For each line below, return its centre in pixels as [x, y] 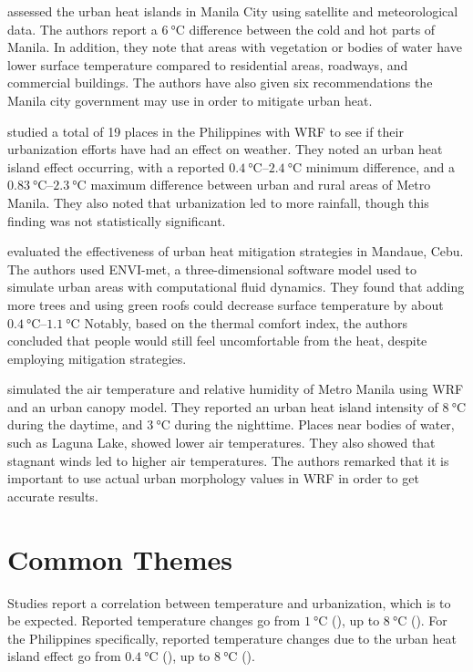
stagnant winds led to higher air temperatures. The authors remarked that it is [228, 460]
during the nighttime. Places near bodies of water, [314, 424]
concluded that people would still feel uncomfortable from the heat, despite [217, 341]
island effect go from [64, 656]
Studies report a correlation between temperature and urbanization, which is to [229, 602]
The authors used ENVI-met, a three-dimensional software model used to [212, 269]
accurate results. [53, 496]
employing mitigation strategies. [97, 358]
